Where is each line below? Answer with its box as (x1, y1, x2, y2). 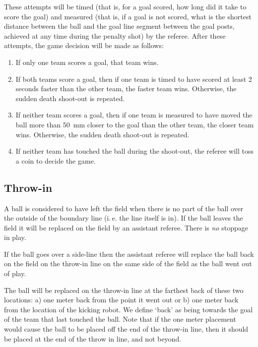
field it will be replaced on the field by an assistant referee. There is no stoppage (4, 222, 248, 232)
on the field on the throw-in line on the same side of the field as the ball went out (4, 258, 252, 269)
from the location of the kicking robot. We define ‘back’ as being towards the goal (4, 304, 253, 314)
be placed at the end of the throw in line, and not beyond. (4, 333, 182, 344)
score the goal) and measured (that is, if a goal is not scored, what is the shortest (4, 11, 252, 21)
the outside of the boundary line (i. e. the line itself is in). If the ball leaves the (4, 213, 243, 223)
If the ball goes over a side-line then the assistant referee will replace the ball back (4, 248, 254, 259)
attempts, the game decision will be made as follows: (4, 40, 164, 51)
